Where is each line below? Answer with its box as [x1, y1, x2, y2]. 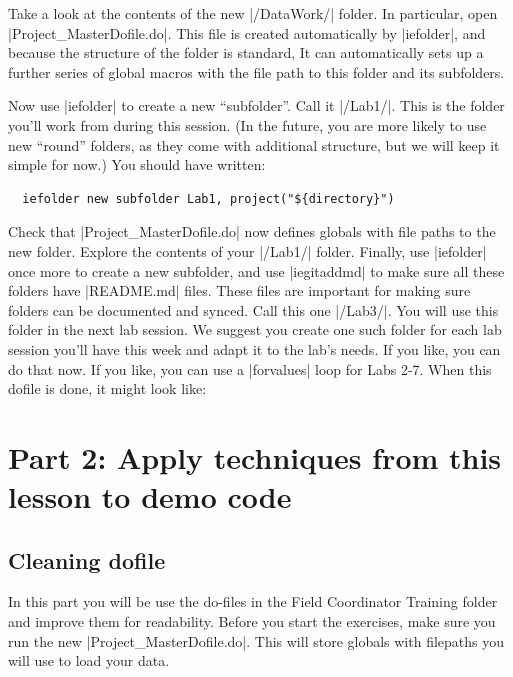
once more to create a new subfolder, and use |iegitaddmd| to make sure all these [8, 260, 505, 281]
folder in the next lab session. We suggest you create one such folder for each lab [8, 319, 502, 340]
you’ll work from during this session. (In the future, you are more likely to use [8, 114, 487, 135]
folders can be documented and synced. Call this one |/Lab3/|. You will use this [8, 299, 499, 320]
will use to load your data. [8, 650, 170, 671]
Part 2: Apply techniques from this [8, 436, 502, 477]
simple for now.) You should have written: [8, 154, 266, 175]
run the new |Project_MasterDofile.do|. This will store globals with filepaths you [8, 630, 505, 651]
